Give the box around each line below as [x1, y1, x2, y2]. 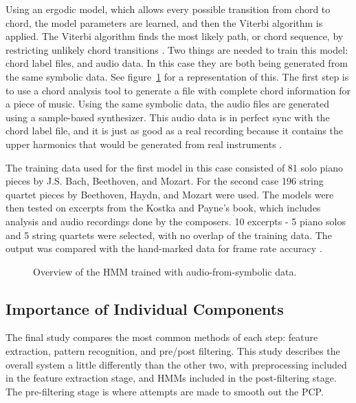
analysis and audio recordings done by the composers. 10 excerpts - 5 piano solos [5, 214, 346, 228]
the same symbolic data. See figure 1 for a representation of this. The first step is [5, 69, 349, 83]
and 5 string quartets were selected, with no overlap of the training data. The [5, 227, 332, 242]
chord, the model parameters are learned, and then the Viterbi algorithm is [5, 15, 323, 30]
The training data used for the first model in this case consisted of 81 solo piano [5, 160, 344, 174]
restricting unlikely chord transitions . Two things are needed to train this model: [5, 42, 348, 56]
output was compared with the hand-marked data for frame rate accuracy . [5, 241, 322, 256]
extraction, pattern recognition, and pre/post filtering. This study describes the [5, 344, 340, 358]
